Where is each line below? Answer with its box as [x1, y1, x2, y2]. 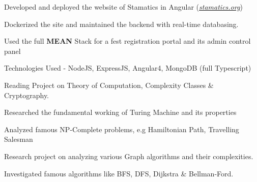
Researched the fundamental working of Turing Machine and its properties [4, 107, 237, 117]
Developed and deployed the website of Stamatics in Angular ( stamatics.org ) [4, 2, 243, 12]
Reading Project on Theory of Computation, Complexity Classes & [4, 79, 214, 90]
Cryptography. [4, 89, 49, 100]
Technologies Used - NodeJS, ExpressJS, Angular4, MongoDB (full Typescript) [4, 63, 251, 73]
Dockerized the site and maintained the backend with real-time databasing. [4, 18, 239, 29]
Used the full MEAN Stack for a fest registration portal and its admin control [4, 36, 251, 46]
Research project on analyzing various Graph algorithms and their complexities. [4, 150, 253, 161]
